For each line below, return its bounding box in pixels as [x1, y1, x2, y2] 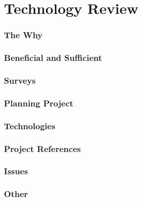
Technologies [4, 119, 55, 132]
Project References [4, 142, 81, 154]
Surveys [4, 74, 36, 86]
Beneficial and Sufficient [4, 51, 102, 64]
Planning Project [4, 97, 74, 109]
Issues [4, 165, 28, 177]
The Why [4, 29, 43, 41]
